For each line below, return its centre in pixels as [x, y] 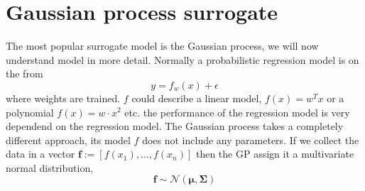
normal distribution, [50, 167]
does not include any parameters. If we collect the [251, 140]
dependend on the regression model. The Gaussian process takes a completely [175, 126]
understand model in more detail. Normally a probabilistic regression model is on [182, 59]
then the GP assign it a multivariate [275, 154]
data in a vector [40, 154]
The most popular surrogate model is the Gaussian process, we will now [162, 46]
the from [24, 73]
